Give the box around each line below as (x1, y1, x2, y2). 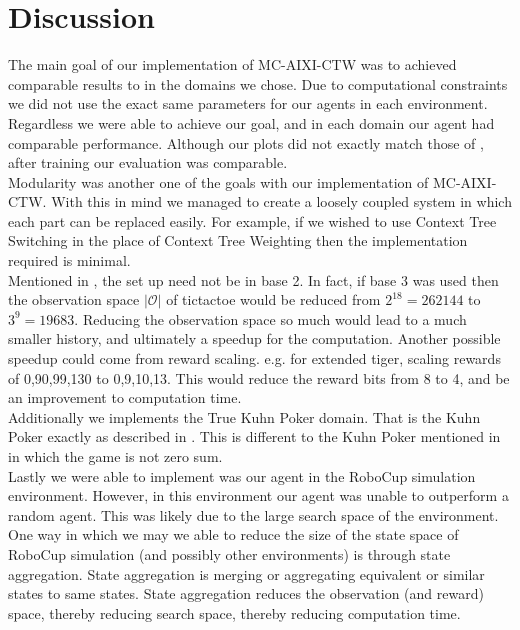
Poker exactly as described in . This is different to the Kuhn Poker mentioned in (8, 426, 501, 447)
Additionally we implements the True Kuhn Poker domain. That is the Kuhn (8, 406, 481, 427)
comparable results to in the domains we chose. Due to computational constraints (8, 73, 508, 94)
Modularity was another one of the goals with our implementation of (8, 171, 429, 192)
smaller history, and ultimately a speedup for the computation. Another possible (8, 328, 501, 349)
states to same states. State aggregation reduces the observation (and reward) (8, 583, 484, 604)
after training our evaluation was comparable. (8, 152, 288, 173)
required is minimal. (8, 250, 131, 271)
